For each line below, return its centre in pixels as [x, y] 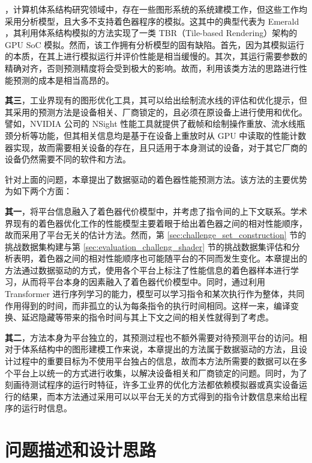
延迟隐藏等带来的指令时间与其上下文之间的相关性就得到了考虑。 [147, 317]
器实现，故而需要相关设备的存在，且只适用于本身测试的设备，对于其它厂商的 [156, 147]
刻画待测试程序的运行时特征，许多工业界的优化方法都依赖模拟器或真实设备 [152, 385]
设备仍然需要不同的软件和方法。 [68, 159]
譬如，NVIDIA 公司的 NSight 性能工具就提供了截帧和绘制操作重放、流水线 [151, 124]
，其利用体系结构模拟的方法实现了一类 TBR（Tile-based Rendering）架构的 [151, 33]
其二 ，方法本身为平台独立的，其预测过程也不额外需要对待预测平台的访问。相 [156, 337]
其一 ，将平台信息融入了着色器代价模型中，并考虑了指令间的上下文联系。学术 [156, 211]
